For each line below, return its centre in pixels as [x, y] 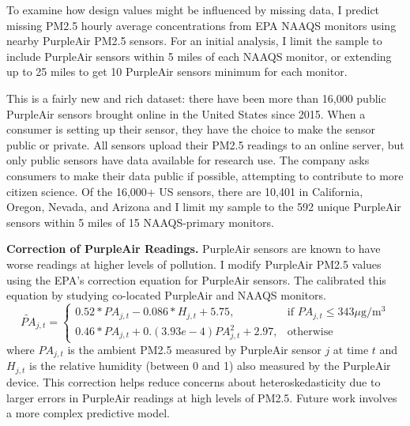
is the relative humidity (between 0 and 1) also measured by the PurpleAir [210, 366]
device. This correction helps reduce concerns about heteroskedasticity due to [194, 381]
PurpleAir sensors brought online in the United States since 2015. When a [186, 113]
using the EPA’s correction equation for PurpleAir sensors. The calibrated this [196, 279]
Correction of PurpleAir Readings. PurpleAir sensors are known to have [194, 249]
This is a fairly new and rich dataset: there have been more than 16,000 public [196, 98]
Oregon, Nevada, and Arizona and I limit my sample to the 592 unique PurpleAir [204, 207]
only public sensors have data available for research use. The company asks [188, 160]
